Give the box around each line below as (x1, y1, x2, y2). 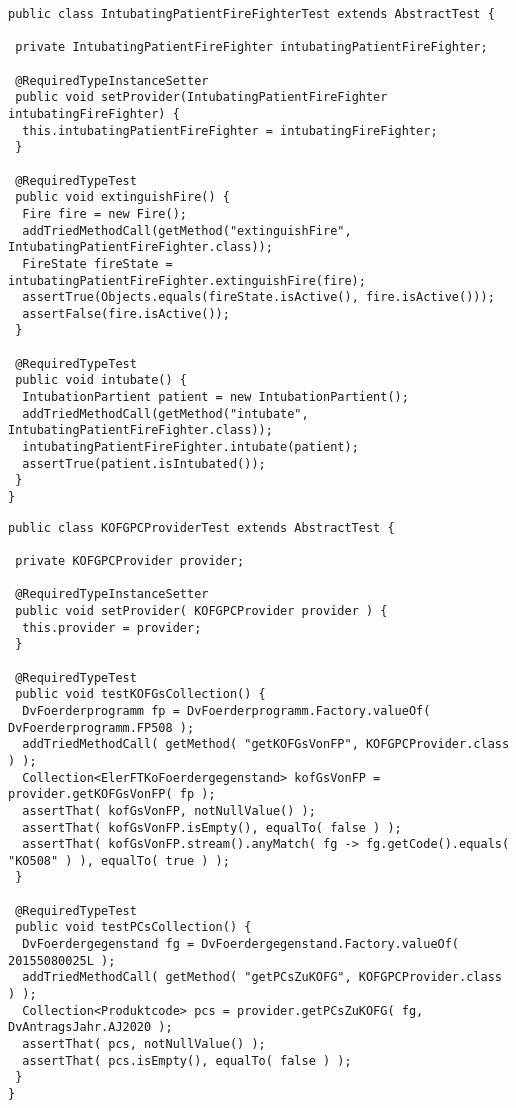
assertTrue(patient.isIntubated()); (22, 456, 266, 471)
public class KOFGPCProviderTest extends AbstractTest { (8, 520, 395, 535)
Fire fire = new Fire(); (22, 206, 187, 221)
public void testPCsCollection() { (15, 920, 252, 935)
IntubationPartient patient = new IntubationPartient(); (22, 390, 409, 405)
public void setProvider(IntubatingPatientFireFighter (15, 90, 388, 105)
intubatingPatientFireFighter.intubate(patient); (22, 440, 359, 455)
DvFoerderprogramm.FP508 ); (8, 720, 195, 735)
